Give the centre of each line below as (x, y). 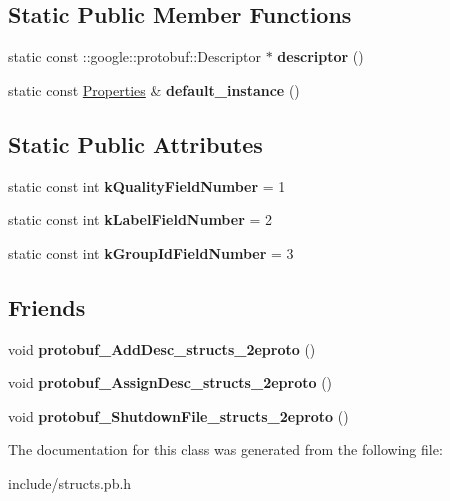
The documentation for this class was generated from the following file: (225, 449)
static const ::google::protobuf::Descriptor (134, 56)
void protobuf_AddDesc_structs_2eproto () (162, 348)
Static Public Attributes (135, 143)
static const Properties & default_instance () (154, 89)
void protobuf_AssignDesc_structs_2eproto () (170, 382)
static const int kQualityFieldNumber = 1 (147, 185)
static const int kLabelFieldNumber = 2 (140, 219)
